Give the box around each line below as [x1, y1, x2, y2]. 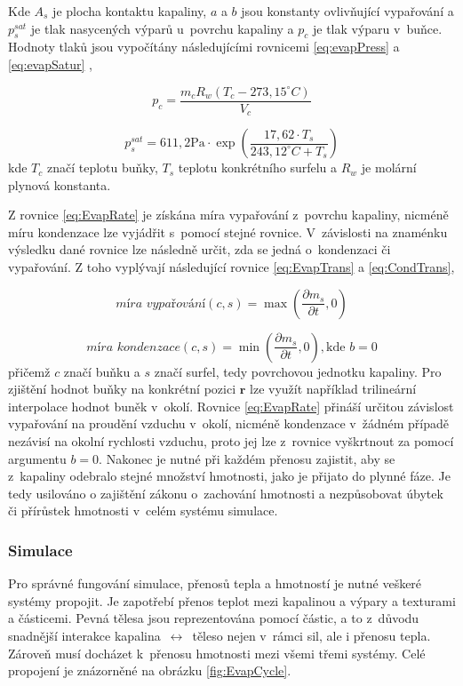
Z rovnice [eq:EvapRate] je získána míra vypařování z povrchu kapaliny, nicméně [8, 205, 449, 224]
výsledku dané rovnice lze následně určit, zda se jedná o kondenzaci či [8, 240, 391, 259]
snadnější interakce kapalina [8, 626, 161, 644]
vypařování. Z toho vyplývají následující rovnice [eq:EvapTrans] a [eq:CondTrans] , [8, 258, 455, 276]
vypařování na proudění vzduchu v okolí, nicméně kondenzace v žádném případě [8, 414, 449, 433]
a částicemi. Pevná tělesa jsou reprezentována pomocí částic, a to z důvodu [8, 609, 419, 627]
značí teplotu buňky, [46, 158, 158, 177]
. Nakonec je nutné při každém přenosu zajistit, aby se [99, 449, 395, 467]
